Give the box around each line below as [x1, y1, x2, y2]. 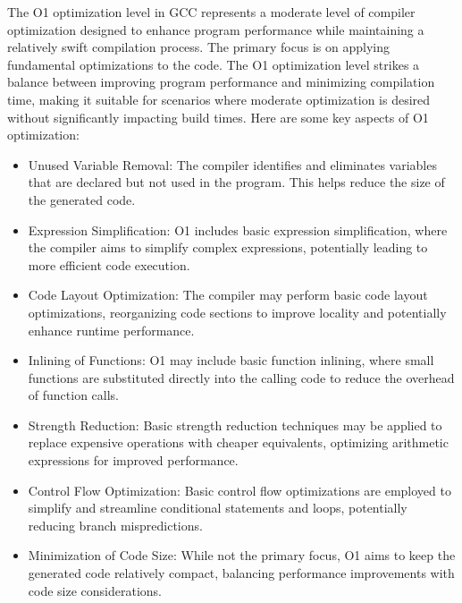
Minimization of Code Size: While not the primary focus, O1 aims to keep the [28, 546, 456, 565]
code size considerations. [28, 581, 162, 599]
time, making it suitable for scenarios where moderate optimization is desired [7, 89, 431, 108]
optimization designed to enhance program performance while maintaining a [7, 20, 424, 38]
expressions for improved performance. [28, 451, 239, 470]
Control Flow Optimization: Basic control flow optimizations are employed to [28, 480, 451, 499]
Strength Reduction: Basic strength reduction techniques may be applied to [28, 415, 442, 434]
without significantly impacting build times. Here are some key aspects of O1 [7, 107, 429, 126]
